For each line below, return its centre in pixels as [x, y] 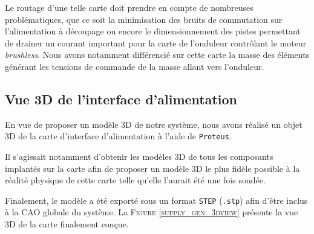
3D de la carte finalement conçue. [67, 224]
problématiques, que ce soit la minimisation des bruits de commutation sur [144, 19]
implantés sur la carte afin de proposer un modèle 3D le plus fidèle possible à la [152, 168]
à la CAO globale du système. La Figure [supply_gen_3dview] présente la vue [152, 212]
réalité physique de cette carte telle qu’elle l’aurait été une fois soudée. [135, 180]
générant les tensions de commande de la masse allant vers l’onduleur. [135, 66]
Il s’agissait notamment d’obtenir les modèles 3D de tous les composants [139, 157]
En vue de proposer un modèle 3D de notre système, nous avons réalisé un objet [154, 124]
